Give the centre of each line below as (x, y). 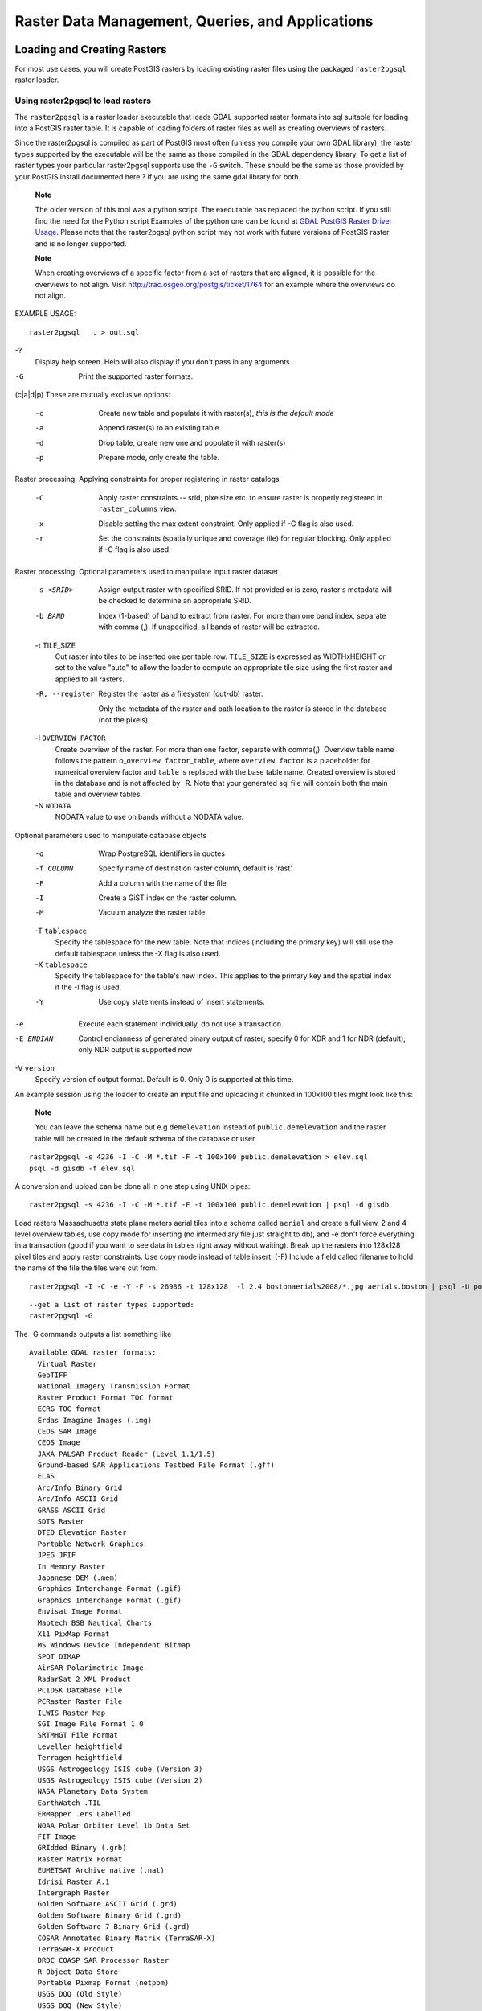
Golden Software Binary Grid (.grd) (110, 1915)
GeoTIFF (52, 1375)
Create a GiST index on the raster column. (167, 898)
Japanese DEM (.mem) (78, 1578)
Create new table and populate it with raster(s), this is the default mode (216, 413)
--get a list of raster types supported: (112, 1305)
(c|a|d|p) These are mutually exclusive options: (93, 395)
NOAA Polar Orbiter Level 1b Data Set (114, 1825)
